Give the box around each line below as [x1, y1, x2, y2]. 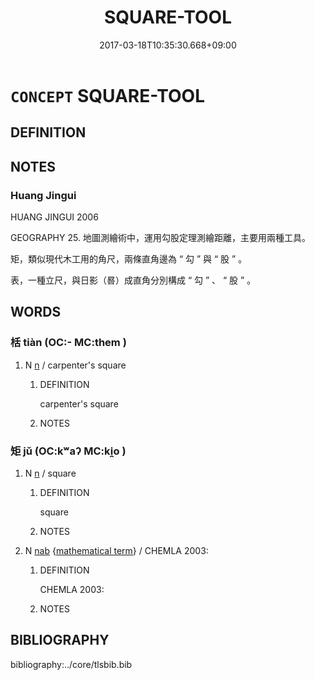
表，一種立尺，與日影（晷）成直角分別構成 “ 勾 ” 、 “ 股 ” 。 [10, 274, 257, 286]
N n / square [24, 467, 77, 479]
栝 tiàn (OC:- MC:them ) [10, 336, 127, 350]
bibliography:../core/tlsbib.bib [10, 658, 133, 670]
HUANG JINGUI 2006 [10, 211, 99, 223]
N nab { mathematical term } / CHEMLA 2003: [24, 545, 209, 556]
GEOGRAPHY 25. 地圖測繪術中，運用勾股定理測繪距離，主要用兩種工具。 [10, 232, 311, 244]
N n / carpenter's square [24, 359, 127, 371]
